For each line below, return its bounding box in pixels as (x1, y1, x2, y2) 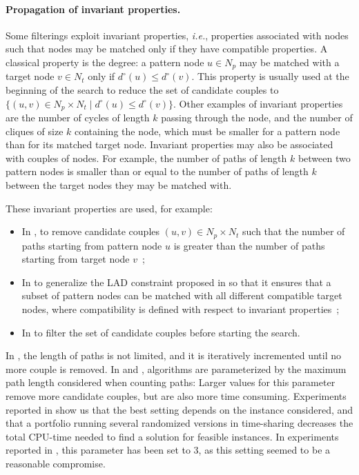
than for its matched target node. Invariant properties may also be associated (6, 137, 333, 152)
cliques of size (6, 123, 64, 138)
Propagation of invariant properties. (6, 1, 181, 16)
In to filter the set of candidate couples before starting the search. (21, 325, 300, 339)
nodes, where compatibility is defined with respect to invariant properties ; (21, 302, 340, 316)
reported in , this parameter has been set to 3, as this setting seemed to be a (6, 443, 331, 457)
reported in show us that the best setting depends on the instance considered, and (6, 402, 353, 416)
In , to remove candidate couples (21, 224, 160, 239)
